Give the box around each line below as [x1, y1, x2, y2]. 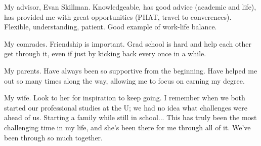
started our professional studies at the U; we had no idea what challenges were [4, 102, 247, 113]
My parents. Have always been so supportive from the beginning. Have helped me [4, 65, 257, 76]
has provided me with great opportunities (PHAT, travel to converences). [4, 11, 232, 22]
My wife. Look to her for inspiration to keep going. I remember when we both [4, 92, 245, 103]
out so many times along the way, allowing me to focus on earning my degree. [4, 75, 245, 86]
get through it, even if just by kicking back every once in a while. [4, 48, 206, 59]
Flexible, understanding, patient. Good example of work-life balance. [4, 21, 217, 32]
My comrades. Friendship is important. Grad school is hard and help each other [4, 38, 252, 49]
